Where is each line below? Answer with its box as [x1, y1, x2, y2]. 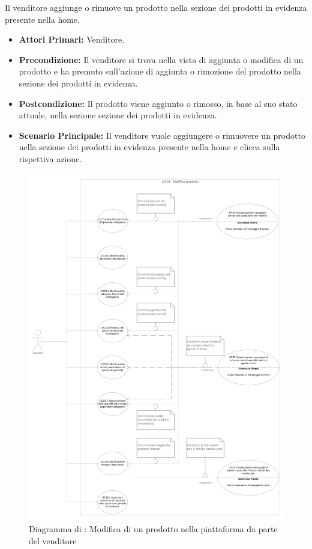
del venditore [29, 534, 77, 547]
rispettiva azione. [19, 152, 82, 165]
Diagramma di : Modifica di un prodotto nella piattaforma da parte [29, 523, 278, 535]
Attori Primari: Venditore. [19, 33, 125, 46]
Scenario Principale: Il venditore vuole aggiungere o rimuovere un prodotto [19, 129, 305, 141]
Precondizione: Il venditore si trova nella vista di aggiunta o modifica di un [19, 53, 304, 65]
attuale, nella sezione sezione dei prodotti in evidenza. [19, 109, 217, 121]
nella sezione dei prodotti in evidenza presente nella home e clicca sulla [19, 141, 280, 153]
